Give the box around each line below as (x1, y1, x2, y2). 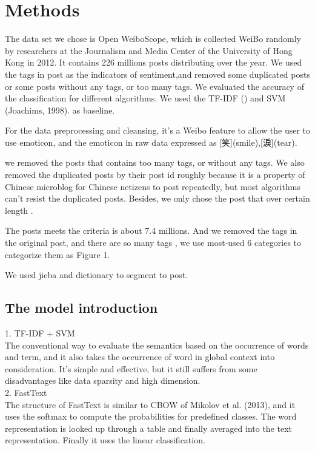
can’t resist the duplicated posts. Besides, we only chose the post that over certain (5, 192, 310, 205)
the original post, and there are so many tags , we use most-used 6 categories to (5, 236, 302, 249)
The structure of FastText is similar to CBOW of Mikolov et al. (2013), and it (5, 398, 296, 411)
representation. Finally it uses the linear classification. (5, 434, 205, 446)
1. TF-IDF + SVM (5, 327, 75, 339)
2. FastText (5, 386, 47, 398)
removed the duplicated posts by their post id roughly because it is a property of (5, 168, 305, 181)
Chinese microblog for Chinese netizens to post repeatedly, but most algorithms (5, 180, 300, 193)
